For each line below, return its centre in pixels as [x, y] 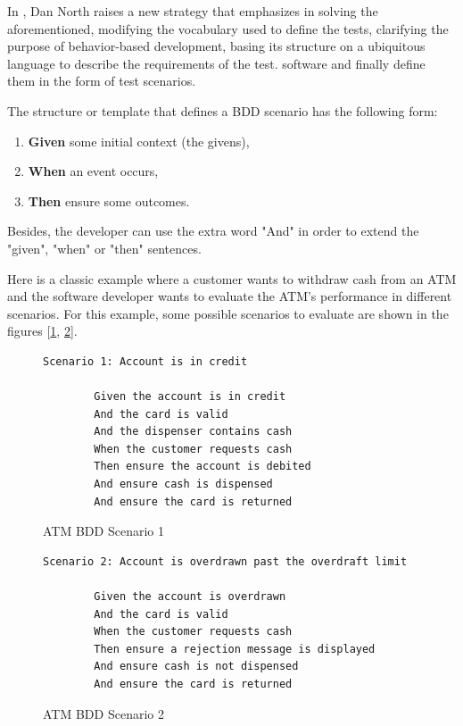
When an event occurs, [93, 171]
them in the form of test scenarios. [102, 81]
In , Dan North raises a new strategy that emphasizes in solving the [193, 11]
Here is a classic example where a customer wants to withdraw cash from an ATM [232, 278]
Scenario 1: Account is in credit [145, 361]
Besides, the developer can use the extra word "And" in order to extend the [213, 231]
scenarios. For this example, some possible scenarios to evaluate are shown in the [228, 313]
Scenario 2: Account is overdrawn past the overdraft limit [225, 561]
